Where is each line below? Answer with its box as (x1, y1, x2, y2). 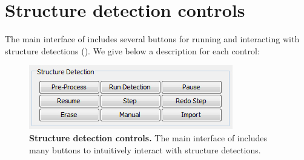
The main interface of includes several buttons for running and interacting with (5, 33, 300, 45)
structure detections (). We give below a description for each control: (5, 44, 260, 57)
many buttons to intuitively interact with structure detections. (29, 143, 261, 156)
